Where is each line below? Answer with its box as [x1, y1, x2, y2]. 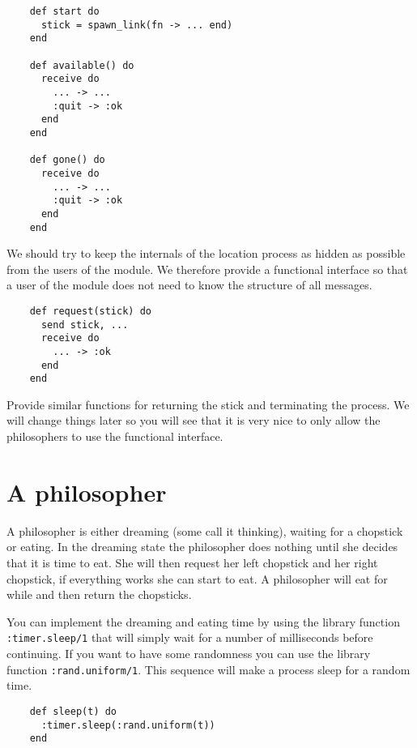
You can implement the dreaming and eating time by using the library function [6, 613, 400, 630]
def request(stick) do [29, 305, 151, 317]
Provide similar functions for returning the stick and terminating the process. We [6, 395, 410, 412]
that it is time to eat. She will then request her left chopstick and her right [6, 554, 378, 571]
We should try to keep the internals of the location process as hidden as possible [6, 245, 406, 262]
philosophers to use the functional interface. [6, 428, 223, 445]
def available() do [29, 59, 134, 71]
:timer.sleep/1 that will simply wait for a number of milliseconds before [6, 629, 373, 646]
